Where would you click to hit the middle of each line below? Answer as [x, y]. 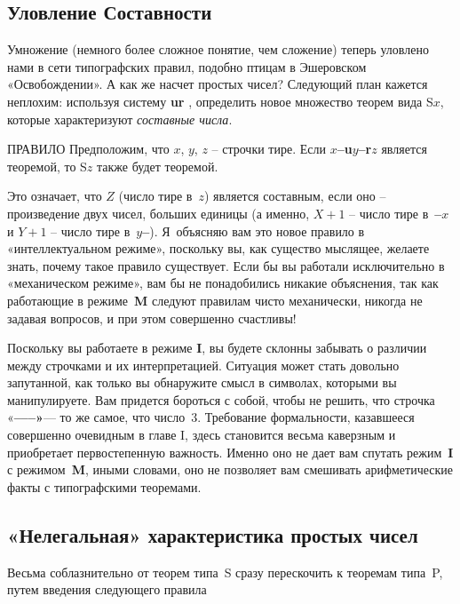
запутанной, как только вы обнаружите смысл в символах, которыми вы [202, 382]
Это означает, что [55, 196]
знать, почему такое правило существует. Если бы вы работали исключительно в [226, 265]
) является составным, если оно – [295, 196]
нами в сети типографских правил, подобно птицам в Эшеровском [187, 66]
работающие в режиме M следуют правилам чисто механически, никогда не [215, 300]
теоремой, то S [47, 166]
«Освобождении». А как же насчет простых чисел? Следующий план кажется [218, 84]
